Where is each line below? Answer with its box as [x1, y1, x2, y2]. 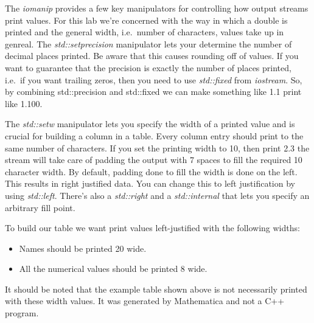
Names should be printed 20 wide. [19, 241, 147, 254]
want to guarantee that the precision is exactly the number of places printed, [5, 61, 291, 74]
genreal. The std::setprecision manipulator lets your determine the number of [5, 37, 292, 50]
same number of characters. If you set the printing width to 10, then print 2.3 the [5, 141, 310, 154]
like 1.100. [5, 97, 43, 109]
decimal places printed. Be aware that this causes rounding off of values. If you [5, 49, 299, 62]
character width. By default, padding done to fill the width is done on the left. [5, 165, 298, 178]
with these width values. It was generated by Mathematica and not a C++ [5, 294, 285, 307]
